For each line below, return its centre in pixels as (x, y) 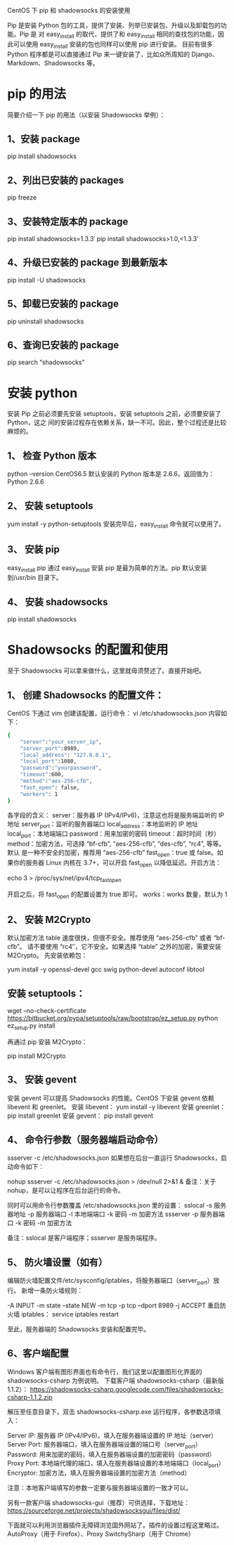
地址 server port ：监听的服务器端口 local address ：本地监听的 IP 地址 (103, 825)
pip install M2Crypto (37, 1056)
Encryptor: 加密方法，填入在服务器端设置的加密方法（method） (99, 1473)
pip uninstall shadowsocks (46, 321)
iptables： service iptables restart (70, 1314)
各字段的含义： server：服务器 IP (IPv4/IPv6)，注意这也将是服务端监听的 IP (116, 815)
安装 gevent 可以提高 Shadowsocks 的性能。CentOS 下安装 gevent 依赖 (111, 1098)
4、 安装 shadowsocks (58, 602)
